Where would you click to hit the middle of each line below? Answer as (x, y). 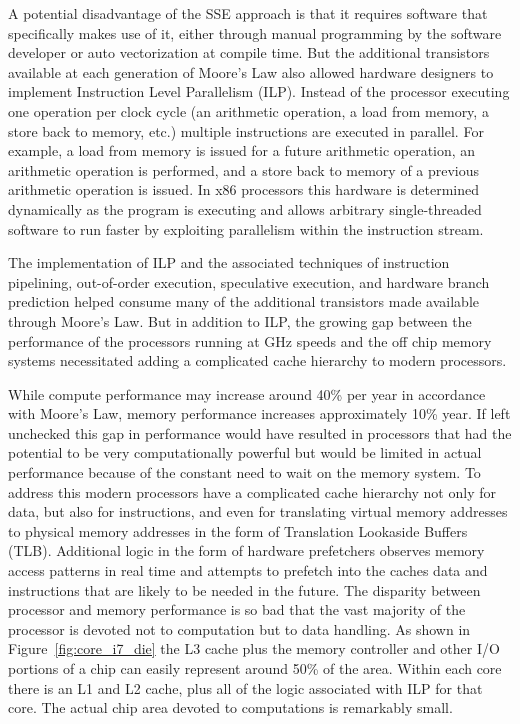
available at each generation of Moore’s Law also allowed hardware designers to (251, 71)
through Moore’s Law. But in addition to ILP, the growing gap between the (240, 320)
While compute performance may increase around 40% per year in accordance (247, 393)
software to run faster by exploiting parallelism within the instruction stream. (246, 228)
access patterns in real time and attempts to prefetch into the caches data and (248, 570)
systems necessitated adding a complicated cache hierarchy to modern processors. (257, 360)
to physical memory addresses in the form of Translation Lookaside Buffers (238, 530)
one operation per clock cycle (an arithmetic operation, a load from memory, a (248, 110)
